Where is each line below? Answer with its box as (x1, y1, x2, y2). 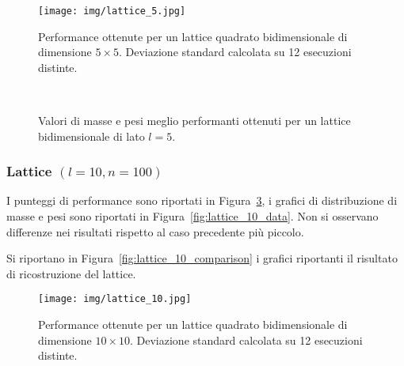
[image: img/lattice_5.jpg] (38, 6, 186, 17)
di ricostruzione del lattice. (6, 265, 136, 281)
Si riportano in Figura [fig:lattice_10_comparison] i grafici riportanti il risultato (6, 250, 398, 266)
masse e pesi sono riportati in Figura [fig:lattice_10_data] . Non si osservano (6, 208, 379, 225)
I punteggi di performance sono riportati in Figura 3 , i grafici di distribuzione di (6, 192, 398, 209)
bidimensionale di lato (38, 127, 145, 144)
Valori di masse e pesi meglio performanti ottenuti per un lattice (38, 112, 351, 129)
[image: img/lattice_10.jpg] (38, 293, 192, 305)
